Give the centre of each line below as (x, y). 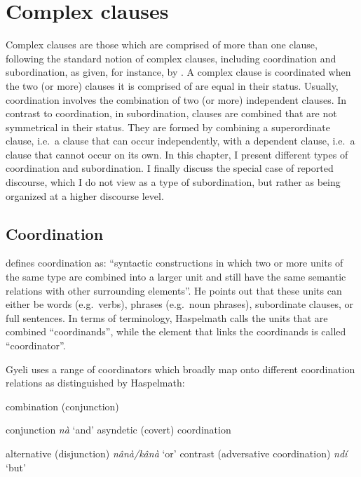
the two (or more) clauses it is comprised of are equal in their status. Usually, (172, 85)
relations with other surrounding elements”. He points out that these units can (174, 290)
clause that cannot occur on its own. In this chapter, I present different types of (177, 154)
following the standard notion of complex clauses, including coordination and (171, 58)
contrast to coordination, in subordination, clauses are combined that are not (171, 113)
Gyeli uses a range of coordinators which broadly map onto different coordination (180, 369)
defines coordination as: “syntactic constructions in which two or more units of (175, 263)
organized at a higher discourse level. (85, 195)
